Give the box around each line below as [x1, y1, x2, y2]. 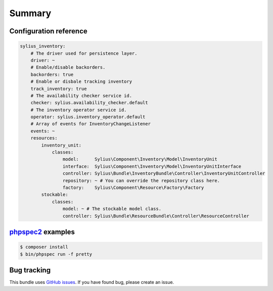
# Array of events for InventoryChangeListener [30, 121, 151, 127]
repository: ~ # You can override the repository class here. [62, 177, 220, 183]
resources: [30, 135, 58, 141]
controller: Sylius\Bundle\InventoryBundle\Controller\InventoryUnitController [62, 171, 265, 176]
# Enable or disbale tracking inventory [30, 79, 132, 84]
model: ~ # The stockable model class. [62, 206, 162, 212]
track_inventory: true [30, 86, 87, 91]
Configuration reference [9, 27, 88, 35]
